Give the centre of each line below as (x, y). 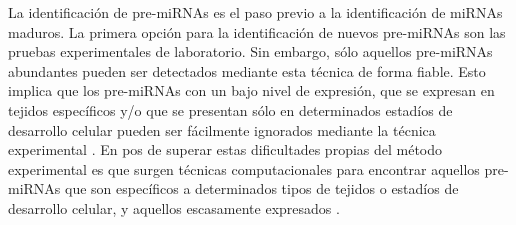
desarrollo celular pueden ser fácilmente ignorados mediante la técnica (222, 129)
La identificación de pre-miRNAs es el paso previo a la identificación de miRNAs (255, 12)
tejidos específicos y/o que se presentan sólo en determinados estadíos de (230, 109)
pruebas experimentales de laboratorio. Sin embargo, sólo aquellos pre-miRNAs (250, 51)
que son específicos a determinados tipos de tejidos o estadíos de (262, 188)
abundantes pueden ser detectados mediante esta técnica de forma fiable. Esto (247, 70)
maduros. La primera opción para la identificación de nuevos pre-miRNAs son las (257, 31)
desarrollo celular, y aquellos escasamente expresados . (174, 207)
